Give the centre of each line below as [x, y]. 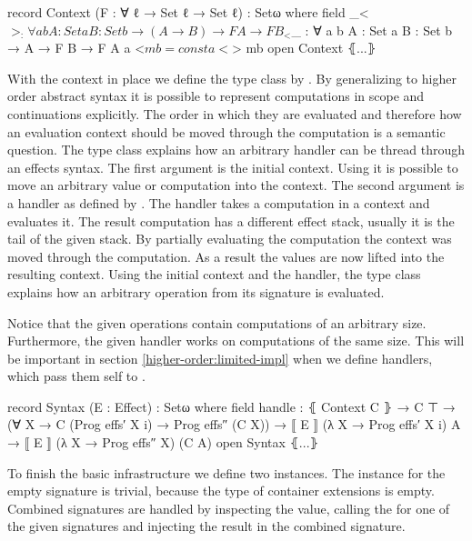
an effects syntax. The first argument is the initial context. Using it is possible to [233, 167]
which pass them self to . [76, 376]
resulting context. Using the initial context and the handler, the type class [214, 274]
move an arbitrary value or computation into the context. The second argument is [236, 185]
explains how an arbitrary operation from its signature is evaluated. [196, 291]
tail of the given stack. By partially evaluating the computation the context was [230, 239]
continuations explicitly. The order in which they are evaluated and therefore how [235, 113]
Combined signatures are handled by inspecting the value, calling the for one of [229, 508]
